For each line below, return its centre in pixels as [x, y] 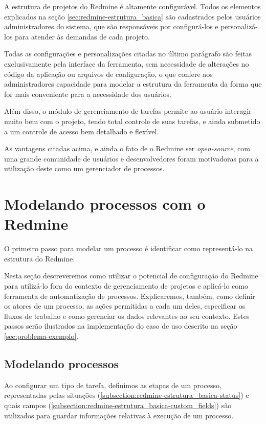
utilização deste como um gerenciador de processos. [84, 168]
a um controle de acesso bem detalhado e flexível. [82, 131]
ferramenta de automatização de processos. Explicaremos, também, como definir [130, 296]
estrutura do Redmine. [40, 258]
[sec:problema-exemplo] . [41, 336]
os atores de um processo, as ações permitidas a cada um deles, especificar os [125, 306]
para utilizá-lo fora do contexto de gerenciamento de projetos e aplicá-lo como [126, 286]
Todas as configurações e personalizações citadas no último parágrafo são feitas [128, 54]
